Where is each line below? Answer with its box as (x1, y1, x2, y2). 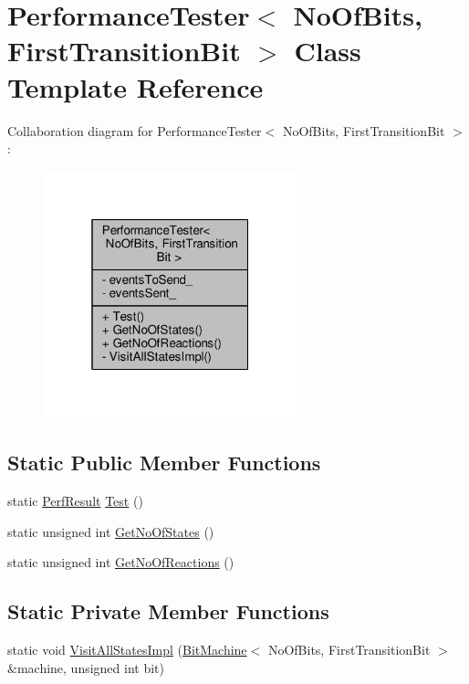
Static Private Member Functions (7, 597, 329, 626)
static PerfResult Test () (7, 491, 143, 510)
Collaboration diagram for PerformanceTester (7, 121, 262, 140)
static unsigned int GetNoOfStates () (7, 521, 214, 541)
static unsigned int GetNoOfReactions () (7, 552, 234, 572)
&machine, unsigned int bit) (7, 658, 164, 677)
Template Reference (7, 68, 264, 105)
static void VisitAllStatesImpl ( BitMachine (7, 640, 247, 659)
